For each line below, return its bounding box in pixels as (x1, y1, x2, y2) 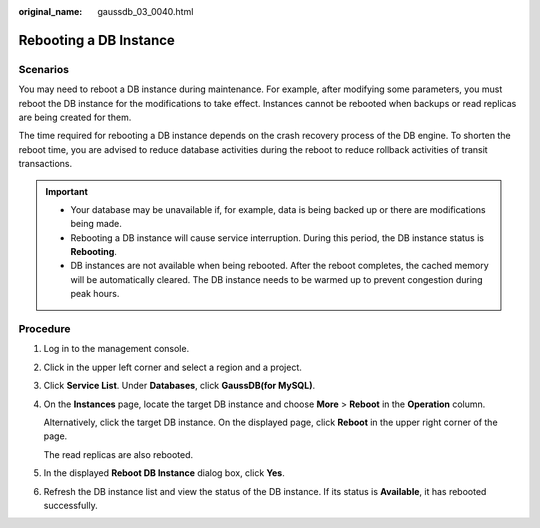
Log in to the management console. (43, 343, 190, 355)
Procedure (18, 322, 71, 335)
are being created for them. (18, 111, 132, 123)
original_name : (18, 6, 83, 17)
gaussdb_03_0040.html (97, 6, 194, 17)
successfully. (43, 499, 99, 511)
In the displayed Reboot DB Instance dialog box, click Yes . (43, 467, 285, 479)
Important (45, 185, 89, 197)
